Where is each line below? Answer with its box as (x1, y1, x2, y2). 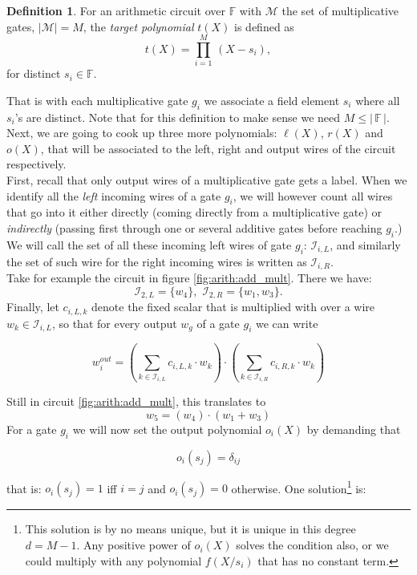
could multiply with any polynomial (25, 552, 202, 569)
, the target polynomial (83, 18, 194, 34)
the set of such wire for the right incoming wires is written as (6, 253, 307, 269)
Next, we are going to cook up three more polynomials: (6, 124, 277, 141)
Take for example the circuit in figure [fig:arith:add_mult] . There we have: (6, 269, 372, 286)
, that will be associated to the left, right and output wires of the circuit (40, 140, 396, 156)
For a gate (6, 421, 57, 437)
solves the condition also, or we (236, 537, 389, 553)
